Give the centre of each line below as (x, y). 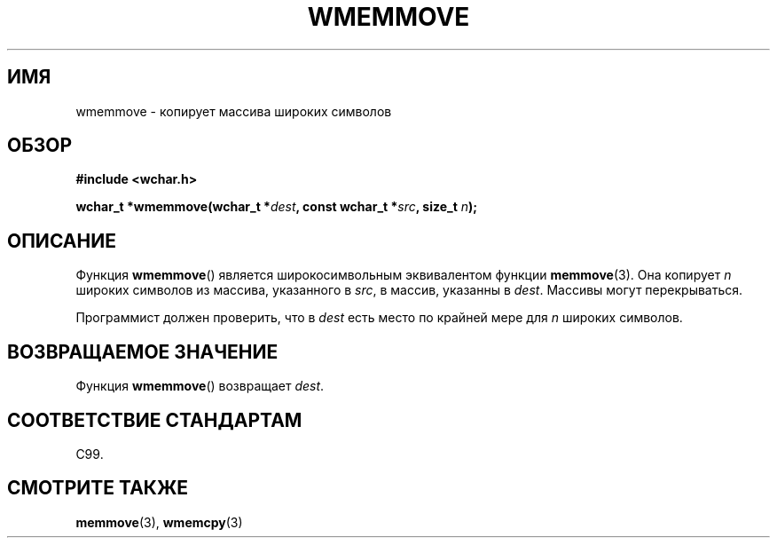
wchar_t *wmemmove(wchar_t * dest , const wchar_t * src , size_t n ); (277, 207)
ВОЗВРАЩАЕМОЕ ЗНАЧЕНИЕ (143, 351)
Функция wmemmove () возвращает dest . (200, 386)
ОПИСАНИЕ (62, 241)
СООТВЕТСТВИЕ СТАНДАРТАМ (155, 420)
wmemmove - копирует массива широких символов (234, 111)
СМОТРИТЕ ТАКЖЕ (98, 488)
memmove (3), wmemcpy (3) (159, 522)
